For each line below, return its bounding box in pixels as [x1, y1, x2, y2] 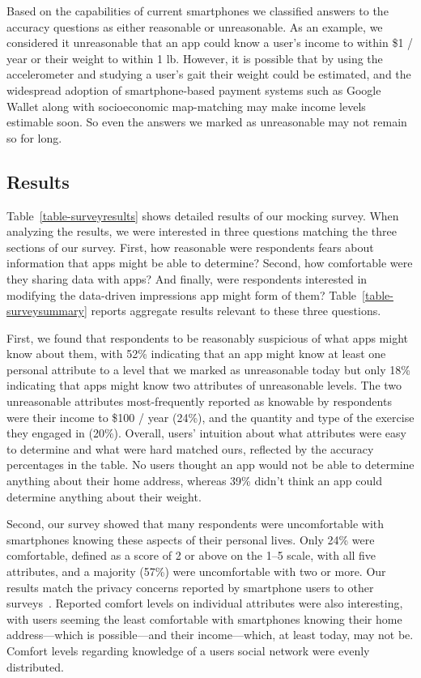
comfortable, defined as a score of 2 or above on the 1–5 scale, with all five [6, 547, 376, 564]
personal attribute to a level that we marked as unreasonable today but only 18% [6, 360, 410, 377]
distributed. [6, 658, 64, 675]
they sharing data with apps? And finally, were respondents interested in [6, 270, 368, 287]
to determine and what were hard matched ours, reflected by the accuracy [6, 440, 374, 457]
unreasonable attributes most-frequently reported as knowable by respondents [6, 393, 392, 410]
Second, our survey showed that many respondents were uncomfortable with [6, 515, 385, 532]
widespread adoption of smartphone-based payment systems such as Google [6, 81, 381, 98]
